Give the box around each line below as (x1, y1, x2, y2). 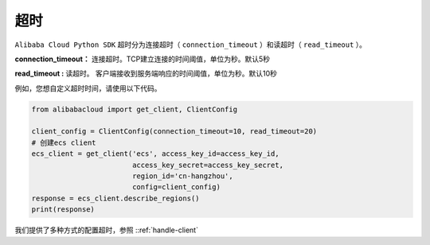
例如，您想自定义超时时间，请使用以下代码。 (14, 84, 162, 93)
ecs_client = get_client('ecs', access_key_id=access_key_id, (31, 150, 279, 158)
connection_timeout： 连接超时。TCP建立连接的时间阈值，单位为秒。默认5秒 (14, 54, 271, 64)
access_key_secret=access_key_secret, (131, 160, 284, 169)
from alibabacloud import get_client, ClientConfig (31, 104, 238, 114)
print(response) (31, 205, 96, 214)
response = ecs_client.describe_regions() (31, 193, 200, 203)
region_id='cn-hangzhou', (131, 172, 234, 181)
